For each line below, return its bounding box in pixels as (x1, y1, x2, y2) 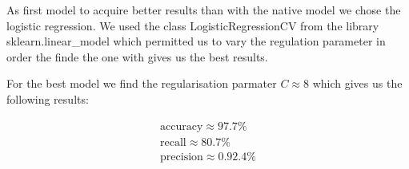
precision (160, 151, 203, 163)
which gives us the (312, 75, 403, 92)
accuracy (160, 120, 203, 132)
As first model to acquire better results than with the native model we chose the (6, 2, 401, 18)
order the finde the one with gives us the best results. (6, 48, 268, 65)
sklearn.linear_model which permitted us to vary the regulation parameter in (6, 33, 386, 49)
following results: (6, 90, 89, 107)
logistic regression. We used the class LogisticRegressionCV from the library (6, 17, 379, 33)
